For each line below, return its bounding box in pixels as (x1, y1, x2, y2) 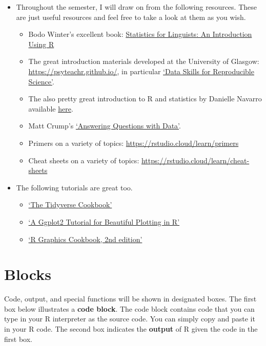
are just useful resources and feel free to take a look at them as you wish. (16, 11, 246, 22)
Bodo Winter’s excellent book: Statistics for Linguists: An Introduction (28, 29, 252, 39)
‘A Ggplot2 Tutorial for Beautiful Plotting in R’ (28, 216, 180, 227)
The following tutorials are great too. (16, 182, 133, 192)
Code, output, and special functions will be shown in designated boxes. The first (4, 293, 257, 304)
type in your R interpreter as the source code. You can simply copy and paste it (4, 313, 255, 324)
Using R (28, 38, 54, 49)
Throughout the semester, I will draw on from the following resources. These (16, 2, 257, 12)
